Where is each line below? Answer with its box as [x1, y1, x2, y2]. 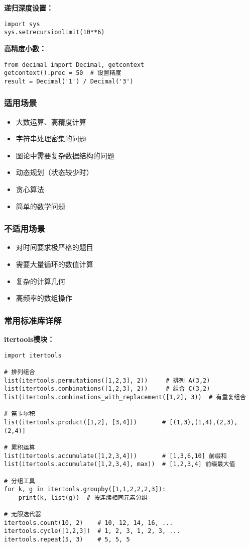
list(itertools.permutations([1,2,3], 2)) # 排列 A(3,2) [4, 377, 210, 384]
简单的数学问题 [16, 201, 65, 211]
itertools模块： [4, 334, 55, 344]
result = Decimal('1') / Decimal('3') [4, 77, 134, 85]
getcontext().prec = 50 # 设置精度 [4, 69, 121, 77]
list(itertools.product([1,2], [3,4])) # [4, 418, 166, 426]
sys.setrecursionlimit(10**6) [4, 29, 105, 36]
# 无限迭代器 [4, 511, 41, 518]
